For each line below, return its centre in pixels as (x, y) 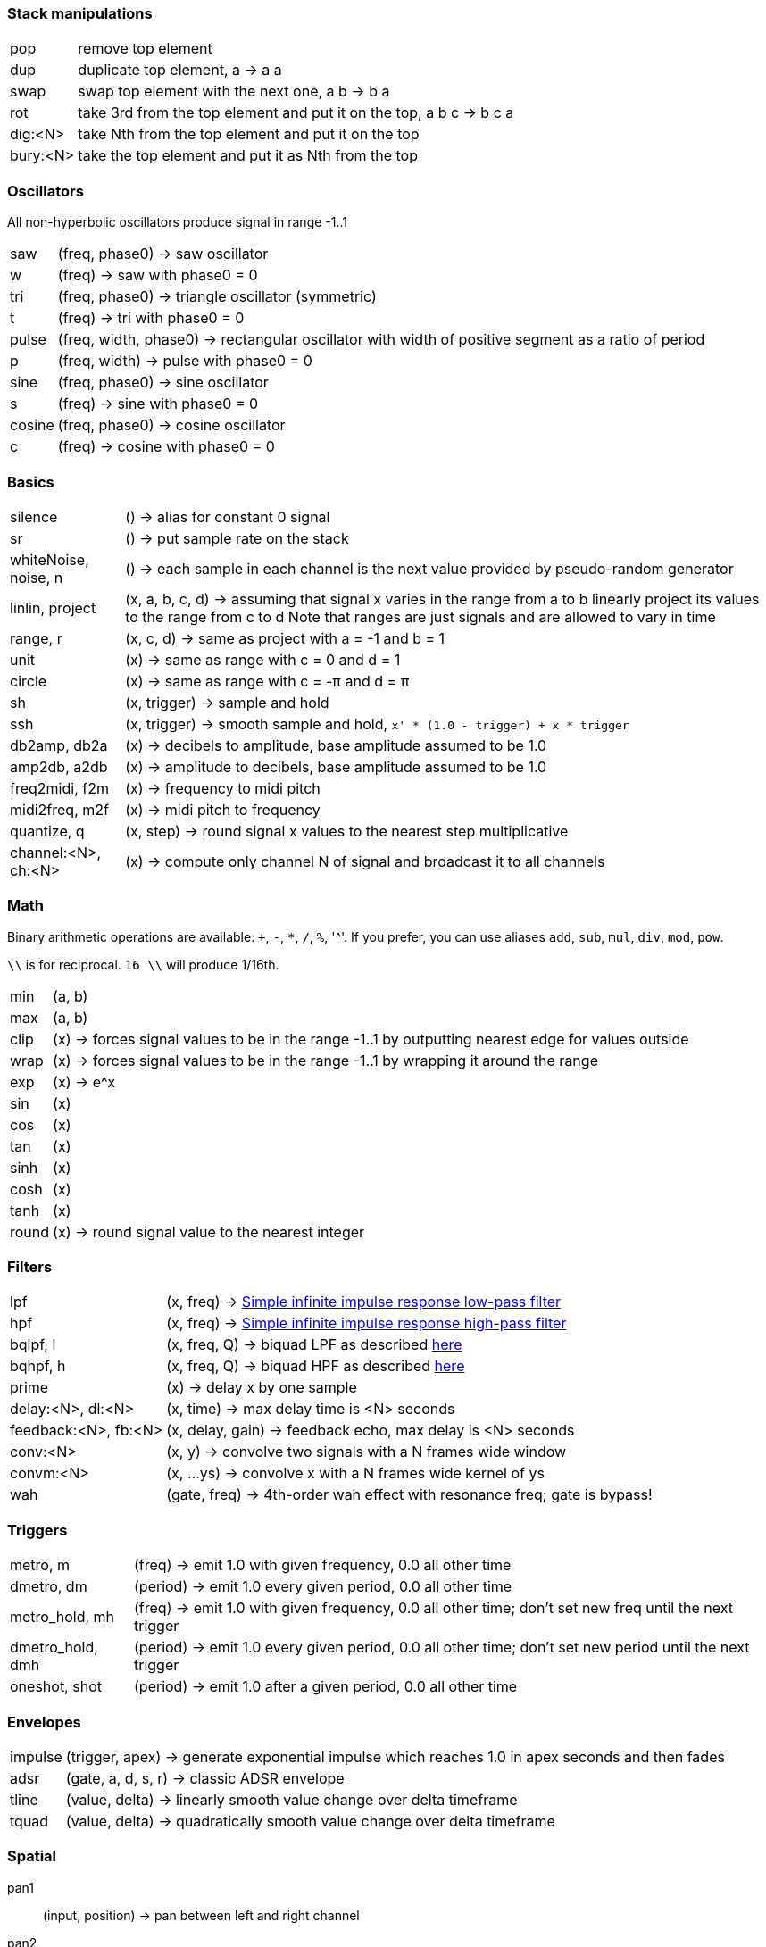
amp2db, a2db (59, 766)
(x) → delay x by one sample (262, 1388)
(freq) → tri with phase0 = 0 (151, 318)
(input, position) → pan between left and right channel (201, 1915)
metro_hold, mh (62, 1617)
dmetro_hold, (54, 1647)
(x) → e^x (84, 1082)
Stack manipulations (80, 13)
